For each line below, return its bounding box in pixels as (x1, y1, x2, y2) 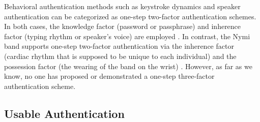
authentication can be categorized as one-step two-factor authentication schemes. (4, 11, 256, 21)
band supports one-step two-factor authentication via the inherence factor (4, 41, 234, 51)
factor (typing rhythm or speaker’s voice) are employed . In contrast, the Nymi (4, 30, 250, 41)
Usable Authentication (4, 105, 125, 121)
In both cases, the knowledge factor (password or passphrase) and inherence (4, 21, 241, 32)
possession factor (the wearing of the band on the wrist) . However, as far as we (4, 60, 252, 71)
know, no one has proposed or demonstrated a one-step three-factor (4, 71, 215, 81)
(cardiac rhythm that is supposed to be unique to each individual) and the (4, 50, 237, 61)
